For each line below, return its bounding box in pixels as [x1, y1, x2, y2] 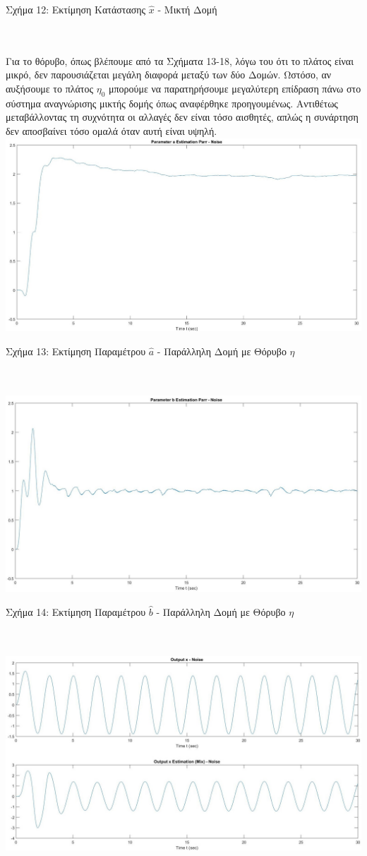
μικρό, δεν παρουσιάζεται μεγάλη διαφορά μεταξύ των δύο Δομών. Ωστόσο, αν [6, 67, 332, 82]
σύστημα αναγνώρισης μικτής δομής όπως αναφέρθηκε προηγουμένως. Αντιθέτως [6, 95, 338, 110]
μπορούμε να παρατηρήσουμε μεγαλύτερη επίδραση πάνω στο [108, 81, 361, 95]
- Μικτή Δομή [157, 2, 217, 16]
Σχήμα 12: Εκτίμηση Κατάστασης [6, 2, 146, 16]
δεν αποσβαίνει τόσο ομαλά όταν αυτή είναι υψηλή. [6, 123, 217, 138]
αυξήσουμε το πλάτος [6, 81, 94, 95]
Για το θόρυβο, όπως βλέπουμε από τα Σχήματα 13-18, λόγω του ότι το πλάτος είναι [6, 53, 354, 68]
